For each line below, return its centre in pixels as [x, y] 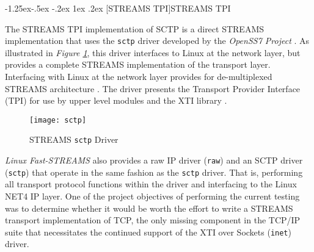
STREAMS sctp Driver [74, 139]
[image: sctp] [58, 120]
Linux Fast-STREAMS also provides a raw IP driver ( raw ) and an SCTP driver [154, 160]
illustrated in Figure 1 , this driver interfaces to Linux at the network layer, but [153, 52]
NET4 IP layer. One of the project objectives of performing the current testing [152, 196]
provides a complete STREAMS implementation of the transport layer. [138, 64]
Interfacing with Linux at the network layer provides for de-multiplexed [139, 77]
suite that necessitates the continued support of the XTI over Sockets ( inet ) [148, 232]
